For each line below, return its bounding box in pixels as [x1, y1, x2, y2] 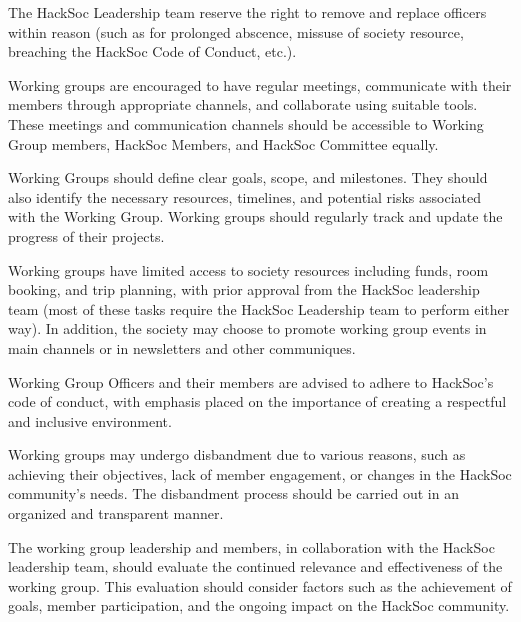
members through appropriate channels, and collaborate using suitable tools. [8, 94, 478, 115]
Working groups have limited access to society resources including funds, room [8, 259, 489, 280]
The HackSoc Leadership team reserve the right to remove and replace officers [8, 2, 487, 22]
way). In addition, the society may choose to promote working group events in [8, 318, 487, 339]
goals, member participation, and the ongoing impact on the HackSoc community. [8, 595, 510, 616]
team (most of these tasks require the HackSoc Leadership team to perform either [8, 298, 510, 319]
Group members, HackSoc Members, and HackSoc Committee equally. [8, 133, 439, 154]
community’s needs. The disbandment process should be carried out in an [8, 483, 459, 504]
